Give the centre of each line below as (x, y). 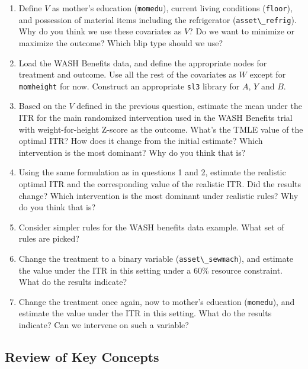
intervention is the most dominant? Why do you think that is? (132, 152)
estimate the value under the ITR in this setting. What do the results (145, 313)
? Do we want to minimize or (242, 31)
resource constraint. (247, 270)
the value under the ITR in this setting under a (105, 270)
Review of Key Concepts (82, 356)
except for (268, 74)
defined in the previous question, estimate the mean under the (189, 106)
